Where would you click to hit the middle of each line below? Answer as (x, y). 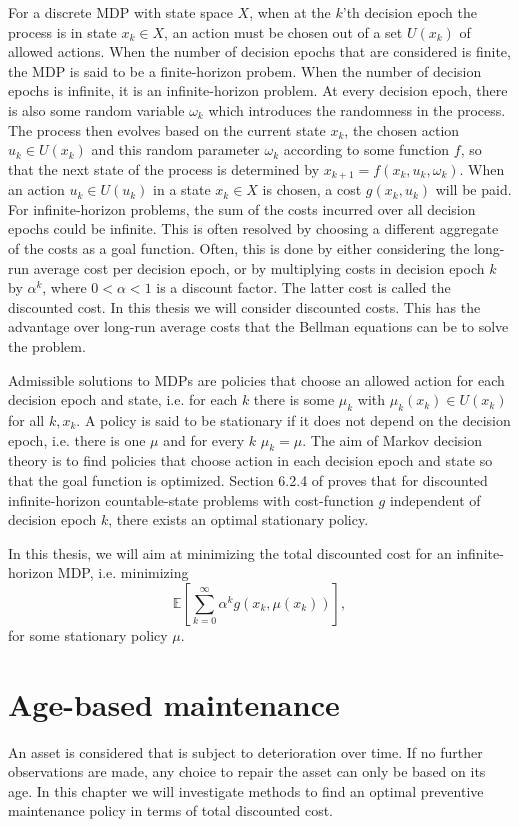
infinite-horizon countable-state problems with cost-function (191, 499)
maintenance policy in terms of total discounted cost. (170, 810)
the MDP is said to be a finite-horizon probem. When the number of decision (245, 70)
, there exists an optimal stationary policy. (238, 519)
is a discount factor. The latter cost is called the (303, 287)
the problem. (47, 345)
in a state (182, 189)
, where (64, 287)
